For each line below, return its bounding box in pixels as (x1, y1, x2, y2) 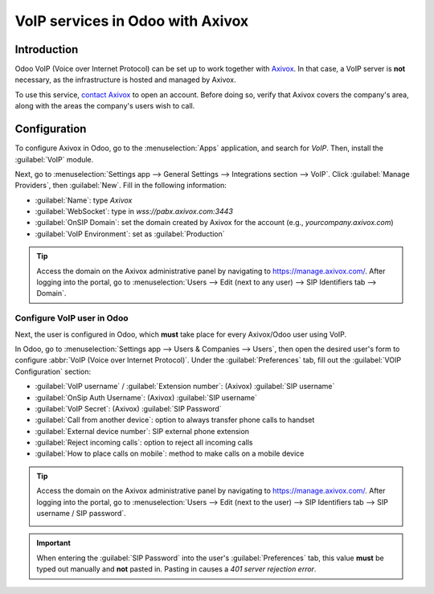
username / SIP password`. (36, 509, 126, 518)
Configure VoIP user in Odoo (14, 313, 129, 324)
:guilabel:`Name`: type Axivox (35, 195, 133, 205)
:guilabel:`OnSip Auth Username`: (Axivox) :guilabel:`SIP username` (35, 392, 257, 402)
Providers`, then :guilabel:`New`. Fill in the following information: (14, 181, 227, 190)
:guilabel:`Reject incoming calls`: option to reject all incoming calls (35, 438, 253, 448)
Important (36, 539, 72, 548)
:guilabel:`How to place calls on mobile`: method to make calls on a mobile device (35, 449, 305, 458)
